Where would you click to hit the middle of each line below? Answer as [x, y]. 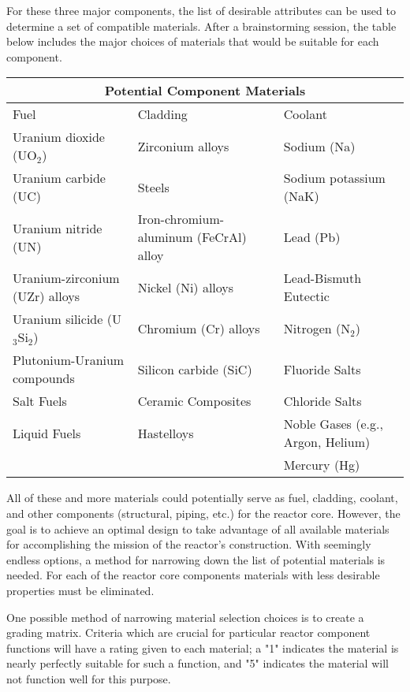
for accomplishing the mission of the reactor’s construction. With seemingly [189, 544]
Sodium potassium [334, 178]
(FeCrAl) [222, 237]
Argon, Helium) [327, 442]
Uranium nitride [58, 228]
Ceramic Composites [194, 401]
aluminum [165, 237]
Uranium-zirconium [66, 278]
